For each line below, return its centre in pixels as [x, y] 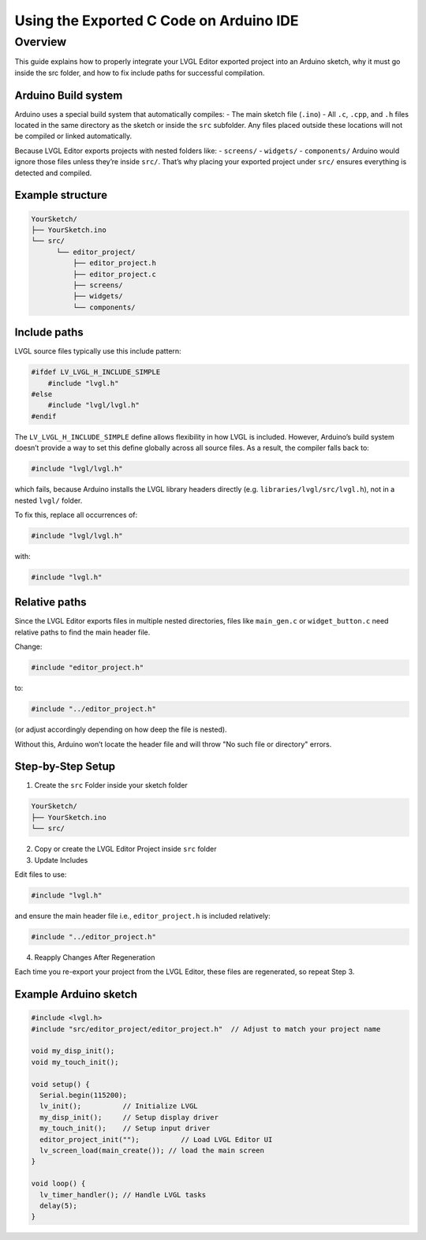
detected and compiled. [53, 173]
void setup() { [60, 1084]
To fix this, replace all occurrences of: [76, 515]
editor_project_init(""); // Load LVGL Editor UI [156, 1139]
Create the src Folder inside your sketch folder [111, 785]
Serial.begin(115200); [84, 1095]
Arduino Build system [69, 95]
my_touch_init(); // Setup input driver [125, 1128]
